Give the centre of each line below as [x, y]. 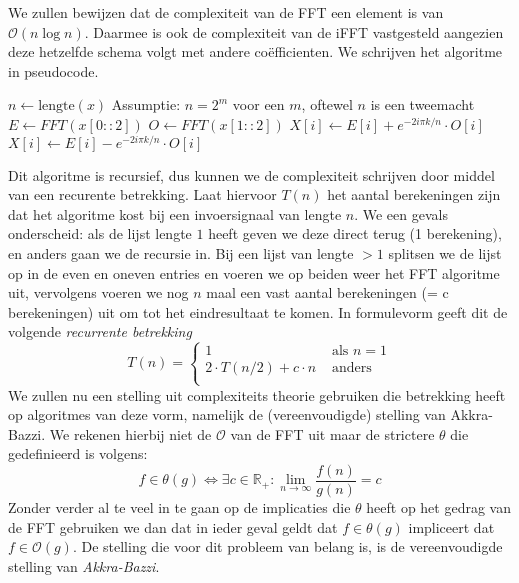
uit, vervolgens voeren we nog [98, 292]
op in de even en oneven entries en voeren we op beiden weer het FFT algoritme [254, 272]
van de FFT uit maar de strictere [332, 433]
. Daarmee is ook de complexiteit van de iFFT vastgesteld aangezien [294, 31]
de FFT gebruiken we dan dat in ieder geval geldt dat [173, 526]
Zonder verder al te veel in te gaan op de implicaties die [179, 507]
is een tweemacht [422, 104]
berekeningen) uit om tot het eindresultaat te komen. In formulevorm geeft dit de [258, 311]
